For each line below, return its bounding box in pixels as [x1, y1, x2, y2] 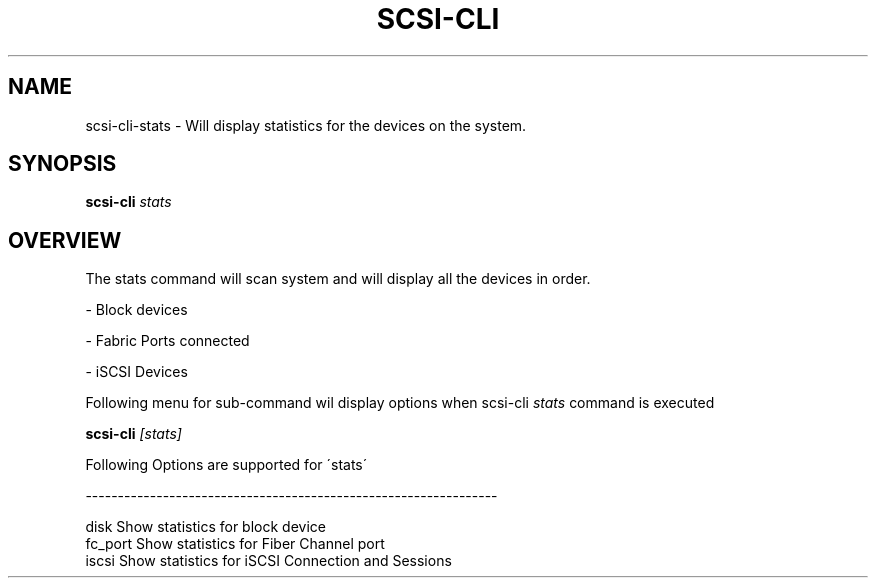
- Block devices [85, 301, 188, 319]
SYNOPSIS [8, 151, 117, 177]
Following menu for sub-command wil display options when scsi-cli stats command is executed [85, 394, 715, 412]
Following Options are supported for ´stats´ [85, 456, 368, 474]
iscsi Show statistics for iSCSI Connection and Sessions [85, 552, 452, 570]
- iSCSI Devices [85, 363, 188, 381]
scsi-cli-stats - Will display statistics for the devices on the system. [85, 116, 527, 134]
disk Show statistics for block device [85, 518, 326, 536]
